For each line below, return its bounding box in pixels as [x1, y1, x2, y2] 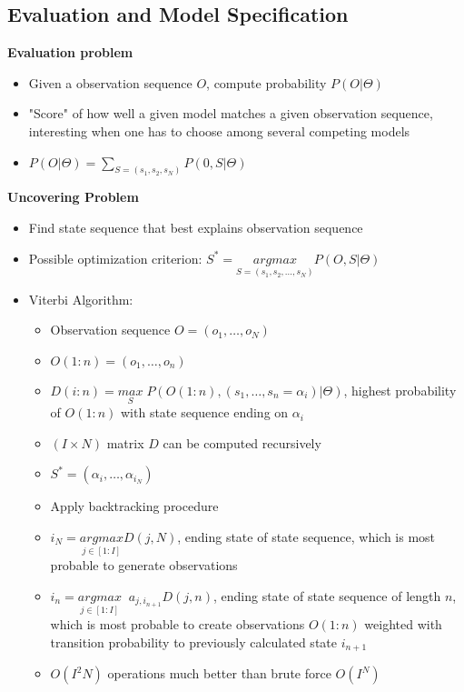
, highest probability [343, 381, 457, 400]
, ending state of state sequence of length [212, 586, 441, 605]
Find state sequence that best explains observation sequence [28, 218, 363, 237]
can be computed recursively [163, 433, 321, 452]
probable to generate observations [50, 556, 238, 575]
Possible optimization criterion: [28, 248, 202, 267]
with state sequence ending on [121, 403, 289, 422]
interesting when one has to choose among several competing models [28, 121, 410, 140]
